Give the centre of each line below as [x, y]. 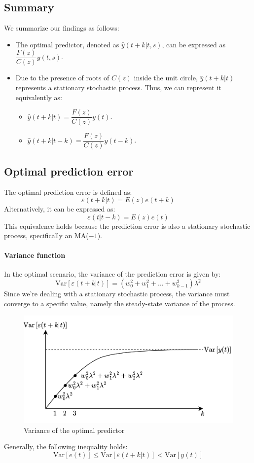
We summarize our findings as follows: [62, 28]
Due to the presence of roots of [62, 78]
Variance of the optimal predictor [74, 430]
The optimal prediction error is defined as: [68, 192]
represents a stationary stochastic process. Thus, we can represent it [118, 88]
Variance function [35, 255]
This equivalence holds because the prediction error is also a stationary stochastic [127, 226]
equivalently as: [39, 97]
